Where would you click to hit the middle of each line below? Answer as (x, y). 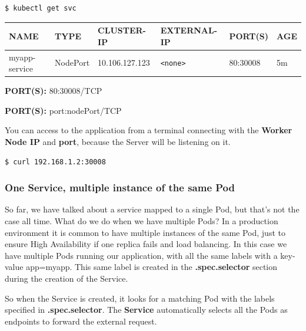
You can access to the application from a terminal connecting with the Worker (149, 130)
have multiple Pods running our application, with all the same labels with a (141, 255)
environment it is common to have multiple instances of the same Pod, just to (145, 232)
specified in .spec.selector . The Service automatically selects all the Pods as (146, 310)
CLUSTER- (122, 30)
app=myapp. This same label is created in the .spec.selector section (152, 267)
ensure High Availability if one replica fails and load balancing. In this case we (146, 244)
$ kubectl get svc (41, 8)
